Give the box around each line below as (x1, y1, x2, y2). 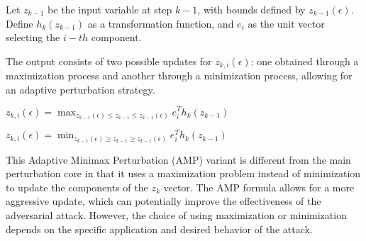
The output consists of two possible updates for (6, 53, 212, 68)
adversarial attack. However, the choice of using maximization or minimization (6, 207, 347, 222)
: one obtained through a (250, 53, 359, 68)
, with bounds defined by (197, 2, 306, 16)
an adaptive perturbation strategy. (6, 82, 155, 96)
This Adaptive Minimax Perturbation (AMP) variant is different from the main (6, 152, 351, 167)
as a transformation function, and (87, 16, 234, 30)
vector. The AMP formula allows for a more (163, 179, 355, 194)
